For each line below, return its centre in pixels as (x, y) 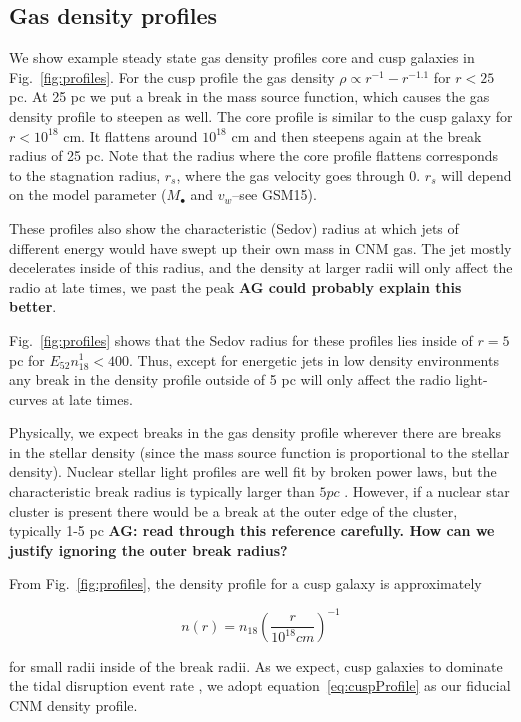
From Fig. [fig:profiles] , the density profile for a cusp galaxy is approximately (245, 583)
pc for (27, 359)
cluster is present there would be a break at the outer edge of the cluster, (233, 510)
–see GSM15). (274, 194)
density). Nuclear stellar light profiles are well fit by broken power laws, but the (253, 471)
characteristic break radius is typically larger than (162, 491)
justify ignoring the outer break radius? (148, 549)
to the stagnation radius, (85, 174)
